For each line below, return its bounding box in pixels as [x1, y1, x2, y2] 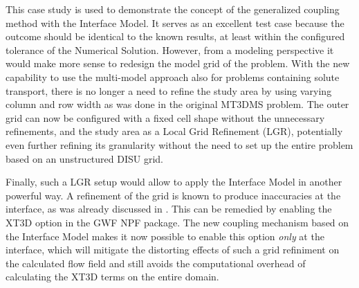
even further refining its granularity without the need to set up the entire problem [6, 137, 353, 152]
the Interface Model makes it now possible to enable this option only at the [6, 228, 324, 243]
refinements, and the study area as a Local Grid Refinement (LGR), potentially [6, 124, 343, 138]
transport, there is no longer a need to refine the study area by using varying [6, 83, 332, 98]
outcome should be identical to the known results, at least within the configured [6, 29, 345, 44]
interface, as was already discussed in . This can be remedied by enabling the [6, 201, 332, 216]
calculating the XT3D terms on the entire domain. [6, 269, 219, 284]
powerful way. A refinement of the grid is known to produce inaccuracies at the [6, 188, 341, 202]
